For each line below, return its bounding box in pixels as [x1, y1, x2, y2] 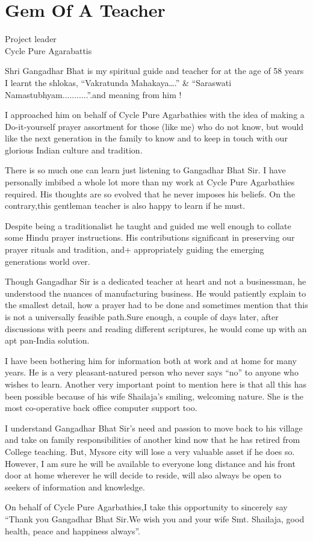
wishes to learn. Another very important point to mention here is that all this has [5, 377, 307, 390]
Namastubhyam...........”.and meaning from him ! [5, 88, 182, 100]
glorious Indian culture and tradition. [5, 143, 143, 156]
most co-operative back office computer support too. [5, 401, 197, 414]
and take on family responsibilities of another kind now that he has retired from [5, 433, 300, 446]
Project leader [5, 32, 57, 45]
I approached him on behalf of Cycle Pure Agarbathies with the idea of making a [5, 108, 305, 121]
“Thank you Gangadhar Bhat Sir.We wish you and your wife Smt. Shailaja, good [5, 512, 305, 525]
